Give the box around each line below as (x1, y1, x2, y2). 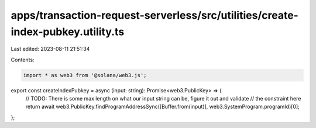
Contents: (11, 56, 35, 63)
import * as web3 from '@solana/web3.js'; (23, 72, 147, 78)
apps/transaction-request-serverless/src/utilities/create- (11, 9, 298, 22)
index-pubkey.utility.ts (11, 25, 125, 38)
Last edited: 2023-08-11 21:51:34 (11, 46, 90, 53)
